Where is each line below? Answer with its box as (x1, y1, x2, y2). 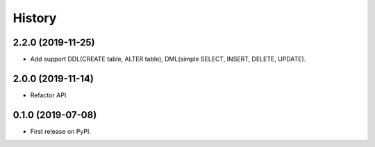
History (12, 10, 57, 26)
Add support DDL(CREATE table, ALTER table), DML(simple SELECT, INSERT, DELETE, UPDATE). (30, 55, 306, 63)
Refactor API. (30, 90, 69, 99)
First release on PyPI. (30, 127, 92, 135)
